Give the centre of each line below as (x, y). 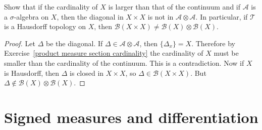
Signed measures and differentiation (131, 117)
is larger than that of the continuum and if (174, 7)
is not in (161, 16)
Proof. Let (20, 43)
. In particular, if (222, 16)
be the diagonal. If (74, 43)
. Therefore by (213, 43)
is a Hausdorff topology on (45, 26)
